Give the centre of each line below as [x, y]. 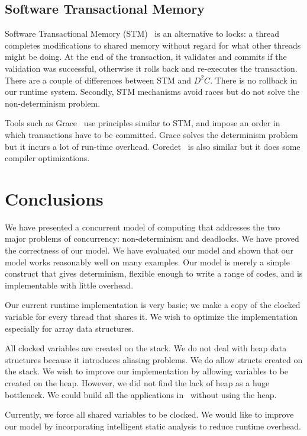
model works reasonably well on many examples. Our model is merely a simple [147, 262]
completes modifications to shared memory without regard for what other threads [153, 45]
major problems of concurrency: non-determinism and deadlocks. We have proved [152, 238]
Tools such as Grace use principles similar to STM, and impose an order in [143, 123]
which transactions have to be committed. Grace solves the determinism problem [151, 134]
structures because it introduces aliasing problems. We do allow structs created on [154, 359]
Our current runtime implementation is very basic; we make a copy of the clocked [153, 305]
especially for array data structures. [69, 328]
